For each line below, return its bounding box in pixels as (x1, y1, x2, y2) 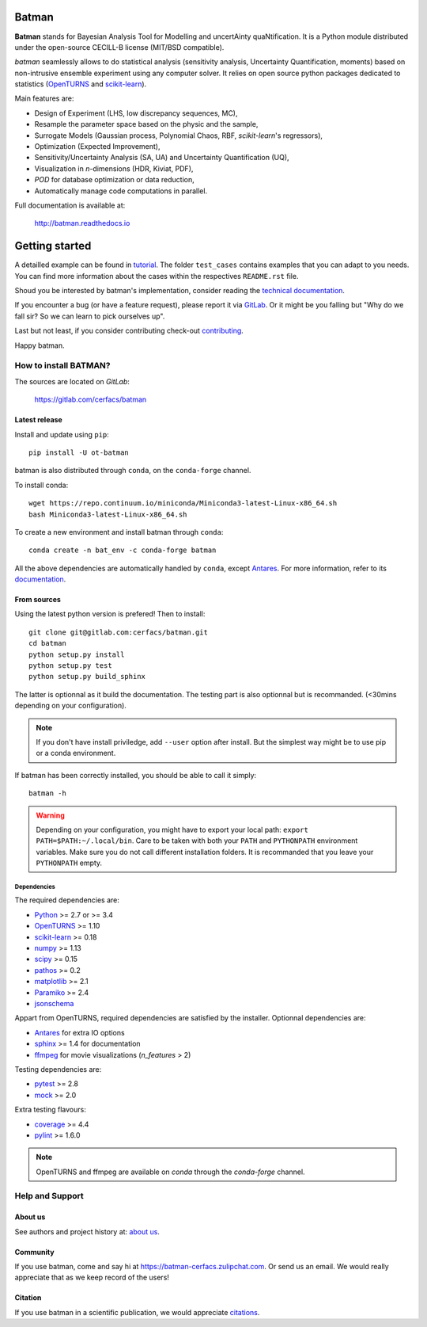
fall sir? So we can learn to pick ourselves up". (14, 311, 165, 321)
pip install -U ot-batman (28, 448, 130, 457)
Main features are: (14, 93, 74, 103)
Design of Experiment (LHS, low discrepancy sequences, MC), (34, 108, 238, 118)
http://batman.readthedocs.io (34, 219, 130, 228)
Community (14, 1247, 55, 1256)
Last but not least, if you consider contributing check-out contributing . (14, 326, 244, 336)
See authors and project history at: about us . (14, 1226, 160, 1236)
